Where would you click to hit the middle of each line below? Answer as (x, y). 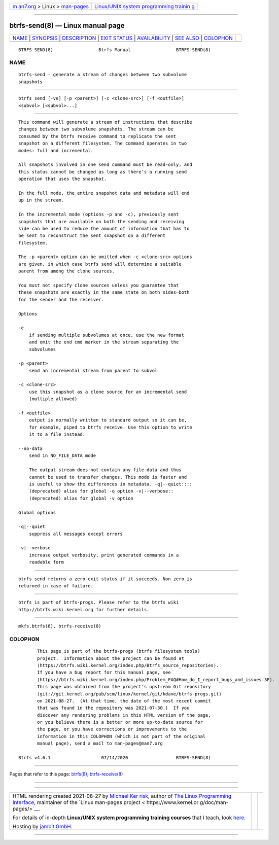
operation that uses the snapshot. (63, 179)
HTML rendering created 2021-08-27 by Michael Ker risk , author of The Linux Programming (122, 796)
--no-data (30, 449)
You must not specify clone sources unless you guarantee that (99, 286)
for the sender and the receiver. (61, 300)
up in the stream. (41, 200)
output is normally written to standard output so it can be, (108, 420)
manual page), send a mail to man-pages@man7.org (100, 744)
